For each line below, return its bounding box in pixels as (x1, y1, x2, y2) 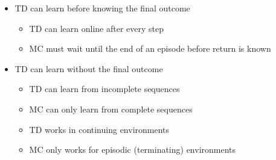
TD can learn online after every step (29, 22, 164, 34)
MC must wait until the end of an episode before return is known (29, 42, 271, 55)
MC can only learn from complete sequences (29, 102, 193, 115)
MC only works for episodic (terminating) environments (29, 143, 236, 156)
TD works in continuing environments (29, 123, 170, 135)
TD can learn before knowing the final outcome (14, 2, 190, 14)
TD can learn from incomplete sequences (29, 82, 180, 95)
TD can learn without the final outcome (14, 62, 163, 75)
